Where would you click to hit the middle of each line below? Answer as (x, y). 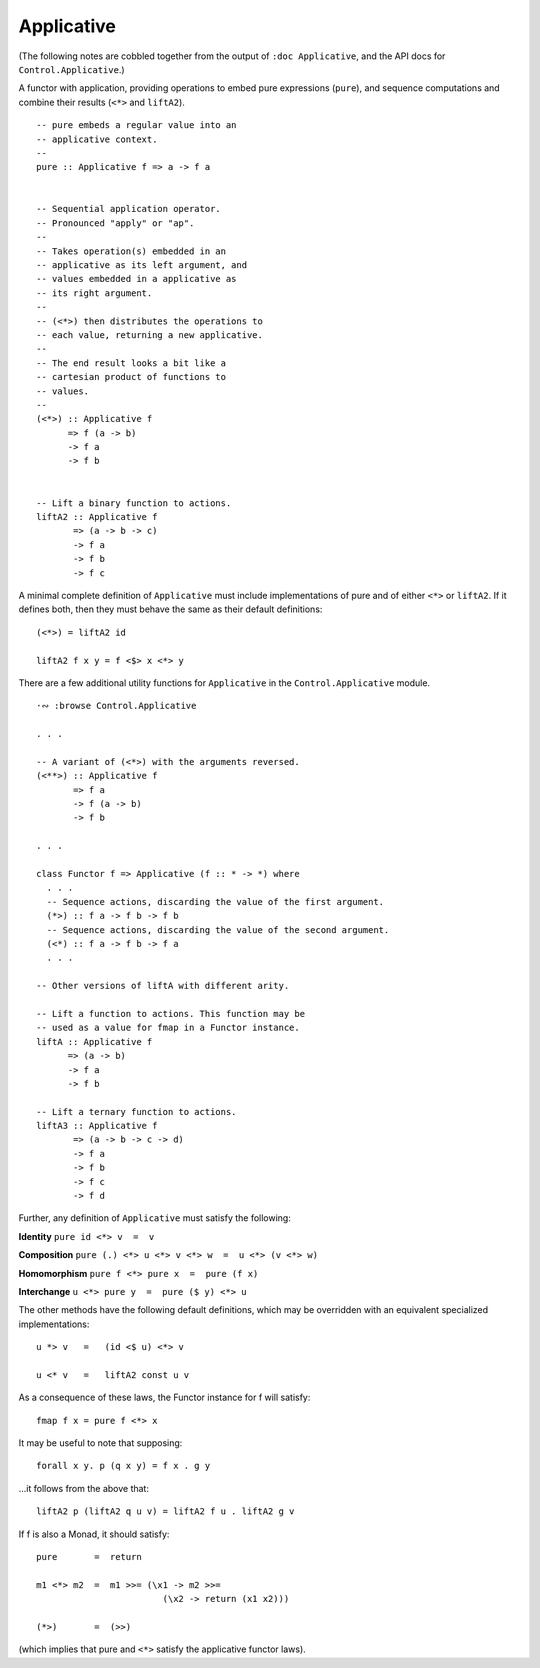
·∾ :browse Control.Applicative (116, 706)
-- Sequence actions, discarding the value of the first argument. (215, 901)
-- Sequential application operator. (129, 209)
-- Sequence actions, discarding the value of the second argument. (218, 929)
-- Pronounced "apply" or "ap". (115, 223)
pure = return (89, 1557)
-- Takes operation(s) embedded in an (131, 251)
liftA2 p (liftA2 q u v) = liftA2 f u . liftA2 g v (165, 1511)
